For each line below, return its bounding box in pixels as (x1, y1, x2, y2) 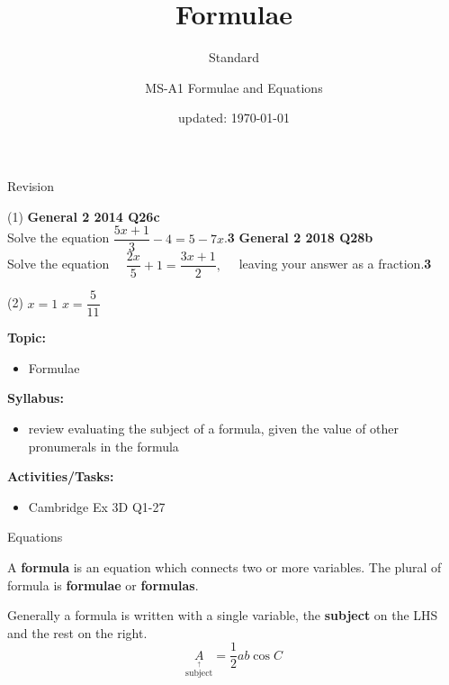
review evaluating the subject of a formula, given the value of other (28, 419, 400, 438)
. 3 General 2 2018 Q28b (223, 228, 373, 247)
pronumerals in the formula (28, 436, 179, 455)
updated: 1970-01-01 (177, 108, 291, 127)
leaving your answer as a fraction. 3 (238, 254, 432, 273)
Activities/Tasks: (7, 467, 114, 486)
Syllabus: (7, 388, 64, 407)
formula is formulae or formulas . (7, 575, 199, 594)
